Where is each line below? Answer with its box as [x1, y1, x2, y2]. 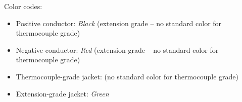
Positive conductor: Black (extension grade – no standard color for [16, 18, 222, 28]
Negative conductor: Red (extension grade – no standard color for [16, 44, 219, 55]
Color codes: [4, 1, 42, 11]
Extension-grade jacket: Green [16, 88, 109, 98]
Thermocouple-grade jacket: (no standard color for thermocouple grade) [16, 71, 238, 81]
